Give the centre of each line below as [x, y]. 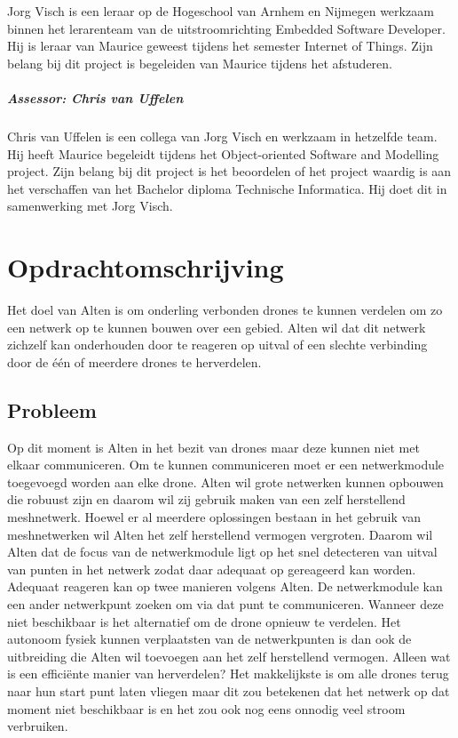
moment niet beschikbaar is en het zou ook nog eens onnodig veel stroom [206, 708]
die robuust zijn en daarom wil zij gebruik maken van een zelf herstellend [206, 499]
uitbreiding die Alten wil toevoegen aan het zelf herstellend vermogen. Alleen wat [229, 656]
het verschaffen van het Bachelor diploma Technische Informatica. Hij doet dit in [227, 188]
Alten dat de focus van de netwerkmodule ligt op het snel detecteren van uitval [222, 552]
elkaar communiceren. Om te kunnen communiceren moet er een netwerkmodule [226, 465]
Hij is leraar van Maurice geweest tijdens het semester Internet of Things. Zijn [220, 46]
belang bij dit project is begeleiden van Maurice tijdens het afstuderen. [200, 63]
